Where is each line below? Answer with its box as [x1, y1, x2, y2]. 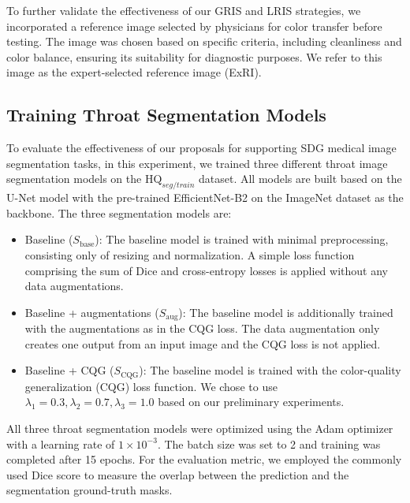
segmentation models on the [6, 170, 142, 187]
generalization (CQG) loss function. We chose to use [24, 378, 278, 394]
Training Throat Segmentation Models [6, 102, 326, 127]
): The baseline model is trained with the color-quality [139, 362, 401, 378]
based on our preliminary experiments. [158, 393, 345, 410]
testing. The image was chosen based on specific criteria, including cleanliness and [6, 33, 402, 50]
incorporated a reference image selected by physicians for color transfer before [6, 17, 382, 34]
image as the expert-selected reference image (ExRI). [6, 64, 262, 80]
